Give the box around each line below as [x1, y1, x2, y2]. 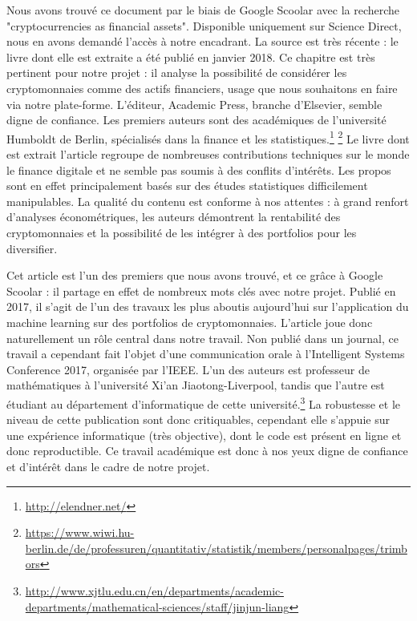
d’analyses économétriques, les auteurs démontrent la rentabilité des [6, 208, 341, 225]
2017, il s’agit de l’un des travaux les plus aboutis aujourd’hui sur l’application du [6, 298, 409, 315]
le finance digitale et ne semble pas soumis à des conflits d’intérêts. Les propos [6, 161, 391, 178]
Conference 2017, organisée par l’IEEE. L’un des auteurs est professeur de [6, 361, 370, 377]
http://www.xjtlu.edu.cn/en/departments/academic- [25, 582, 284, 599]
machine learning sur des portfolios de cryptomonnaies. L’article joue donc [6, 313, 373, 330]
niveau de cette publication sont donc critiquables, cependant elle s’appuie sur [6, 411, 390, 428]
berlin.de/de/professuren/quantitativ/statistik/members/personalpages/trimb [25, 539, 407, 556]
